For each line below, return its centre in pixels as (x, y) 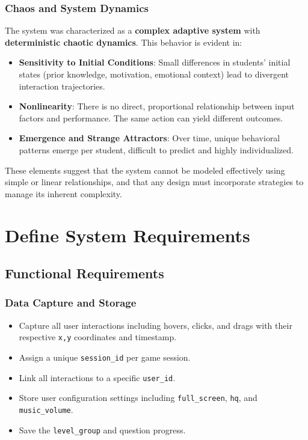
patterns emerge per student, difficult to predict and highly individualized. (156, 149)
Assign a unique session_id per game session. (105, 357)
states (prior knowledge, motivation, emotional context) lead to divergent (154, 74)
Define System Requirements (128, 235)
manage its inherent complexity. (63, 193)
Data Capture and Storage (71, 303)
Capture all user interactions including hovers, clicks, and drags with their (156, 325)
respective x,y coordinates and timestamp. (98, 337)
